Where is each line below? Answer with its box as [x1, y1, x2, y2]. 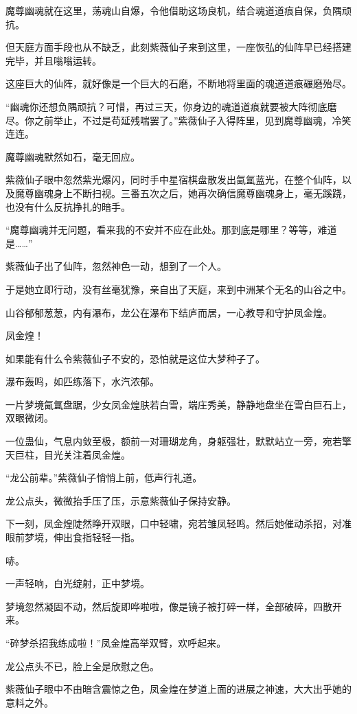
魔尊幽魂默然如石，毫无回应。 [5, 149, 140, 163]
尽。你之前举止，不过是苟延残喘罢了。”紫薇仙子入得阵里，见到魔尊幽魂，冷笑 [5, 113, 352, 127]
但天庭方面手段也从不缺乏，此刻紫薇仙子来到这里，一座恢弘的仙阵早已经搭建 [5, 40, 352, 54]
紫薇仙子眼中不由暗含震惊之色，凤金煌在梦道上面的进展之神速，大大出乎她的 [5, 682, 352, 696]
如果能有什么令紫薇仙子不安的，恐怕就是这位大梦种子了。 [5, 351, 265, 365]
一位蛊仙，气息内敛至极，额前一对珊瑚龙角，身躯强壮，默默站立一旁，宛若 [5, 434, 342, 448]
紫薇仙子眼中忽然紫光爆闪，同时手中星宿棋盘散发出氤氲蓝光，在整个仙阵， [5, 172, 342, 187]
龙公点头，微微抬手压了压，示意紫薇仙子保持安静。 [5, 493, 236, 507]
